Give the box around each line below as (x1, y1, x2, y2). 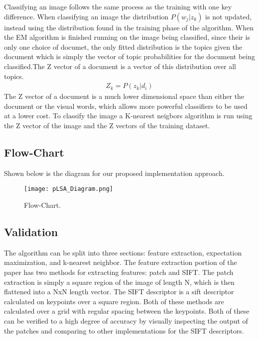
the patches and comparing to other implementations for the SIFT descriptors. (4, 325, 244, 336)
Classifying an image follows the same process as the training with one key (4, 1, 232, 11)
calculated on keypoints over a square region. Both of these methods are (4, 296, 224, 306)
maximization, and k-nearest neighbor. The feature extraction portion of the (4, 257, 237, 267)
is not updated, (205, 11, 252, 21)
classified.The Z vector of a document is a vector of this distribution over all (4, 61, 237, 71)
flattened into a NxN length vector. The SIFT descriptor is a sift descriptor (4, 286, 234, 297)
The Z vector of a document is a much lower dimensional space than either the (4, 91, 245, 101)
